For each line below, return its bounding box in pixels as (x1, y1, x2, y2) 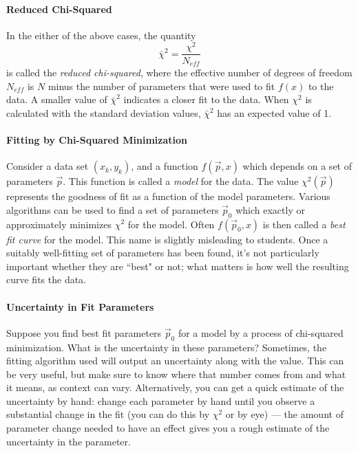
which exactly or (235, 202, 305, 217)
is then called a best (262, 217, 346, 231)
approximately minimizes (6, 217, 112, 231)
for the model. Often (127, 217, 215, 231)
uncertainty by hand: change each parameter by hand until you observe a (6, 393, 315, 408)
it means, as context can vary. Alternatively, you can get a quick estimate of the (6, 380, 344, 395)
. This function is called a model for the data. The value (63, 174, 299, 188)
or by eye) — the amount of (225, 407, 344, 421)
